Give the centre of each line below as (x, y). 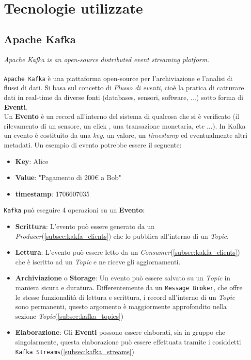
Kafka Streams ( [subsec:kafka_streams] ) (75, 351)
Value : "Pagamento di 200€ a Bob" (68, 177)
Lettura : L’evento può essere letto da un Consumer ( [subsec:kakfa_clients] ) (128, 252)
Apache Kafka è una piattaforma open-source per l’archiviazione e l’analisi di (118, 78)
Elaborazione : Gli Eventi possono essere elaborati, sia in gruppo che (120, 332)
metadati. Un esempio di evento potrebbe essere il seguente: (93, 144)
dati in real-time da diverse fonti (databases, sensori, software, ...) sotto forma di (124, 97)
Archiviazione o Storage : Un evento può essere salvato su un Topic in (123, 278)
